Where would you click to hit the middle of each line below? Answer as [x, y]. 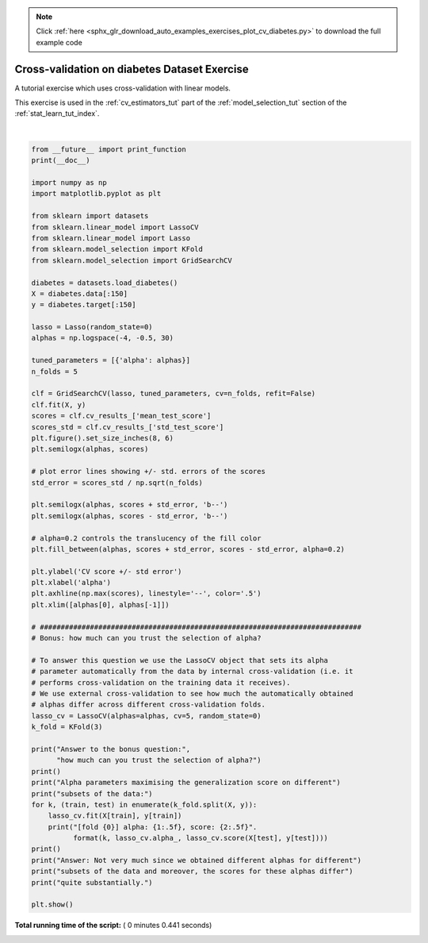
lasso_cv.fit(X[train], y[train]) [115, 816]
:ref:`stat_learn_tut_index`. [57, 114]
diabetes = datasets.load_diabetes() [105, 283]
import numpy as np [69, 183]
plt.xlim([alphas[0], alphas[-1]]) [100, 604]
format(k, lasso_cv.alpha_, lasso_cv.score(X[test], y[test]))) [201, 838]
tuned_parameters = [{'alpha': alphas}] [111, 360]
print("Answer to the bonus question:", [111, 749]
